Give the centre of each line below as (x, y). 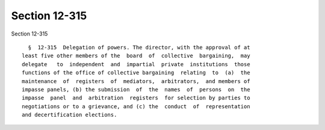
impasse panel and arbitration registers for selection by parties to (136, 98)
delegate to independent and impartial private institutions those (136, 64)
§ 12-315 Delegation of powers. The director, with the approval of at (139, 47)
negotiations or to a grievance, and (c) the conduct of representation (136, 106)
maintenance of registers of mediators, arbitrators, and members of (136, 81)
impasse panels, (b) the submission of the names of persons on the (136, 89)
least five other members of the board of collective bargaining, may (136, 56)
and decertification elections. (70, 115)
